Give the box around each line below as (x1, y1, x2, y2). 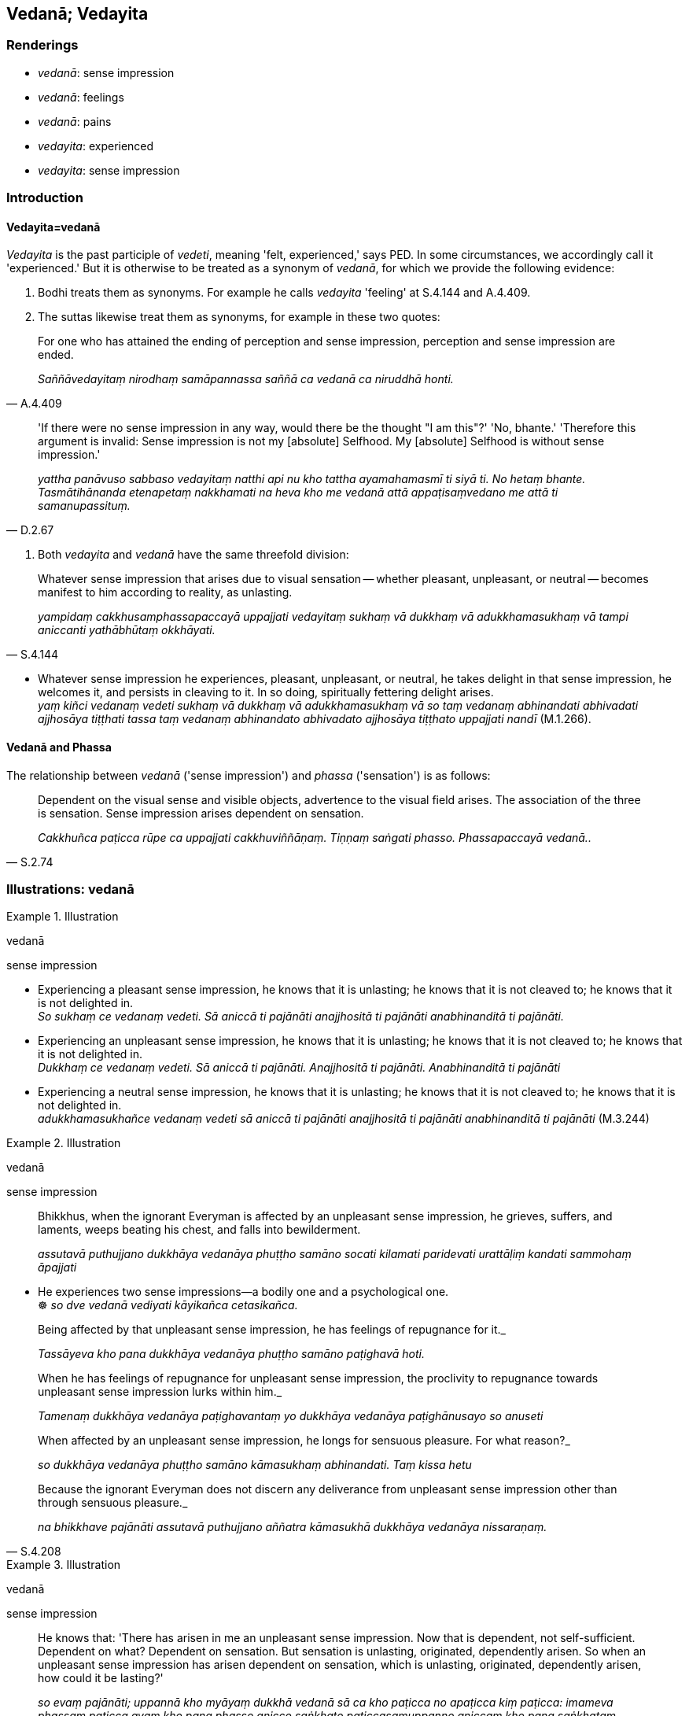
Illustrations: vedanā (6, 880, 134, 897)
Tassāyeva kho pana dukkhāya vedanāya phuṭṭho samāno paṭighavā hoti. (38, 1347, 425, 1361)
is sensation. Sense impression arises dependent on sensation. (38, 806, 364, 820)
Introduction (6, 190, 83, 206)
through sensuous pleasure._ (38, 1496, 188, 1510)
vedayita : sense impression (38, 163, 180, 177)
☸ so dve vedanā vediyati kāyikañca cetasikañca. (38, 1298, 298, 1312)
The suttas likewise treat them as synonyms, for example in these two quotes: (38, 310, 440, 324)
